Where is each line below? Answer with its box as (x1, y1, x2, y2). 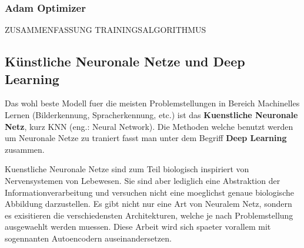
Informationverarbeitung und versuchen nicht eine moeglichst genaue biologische (5, 186, 294, 198)
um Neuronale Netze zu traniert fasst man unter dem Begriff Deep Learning (5, 132, 287, 144)
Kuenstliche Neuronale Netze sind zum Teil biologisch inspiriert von (5, 163, 249, 175)
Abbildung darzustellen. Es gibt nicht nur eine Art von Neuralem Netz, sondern (5, 197, 292, 210)
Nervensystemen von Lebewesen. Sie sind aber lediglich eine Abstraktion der (5, 174, 280, 186)
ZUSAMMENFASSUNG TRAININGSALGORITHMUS (5, 24, 206, 36)
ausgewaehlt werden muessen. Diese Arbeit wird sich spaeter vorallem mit (5, 220, 271, 233)
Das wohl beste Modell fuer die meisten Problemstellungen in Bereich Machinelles (5, 97, 300, 109)
